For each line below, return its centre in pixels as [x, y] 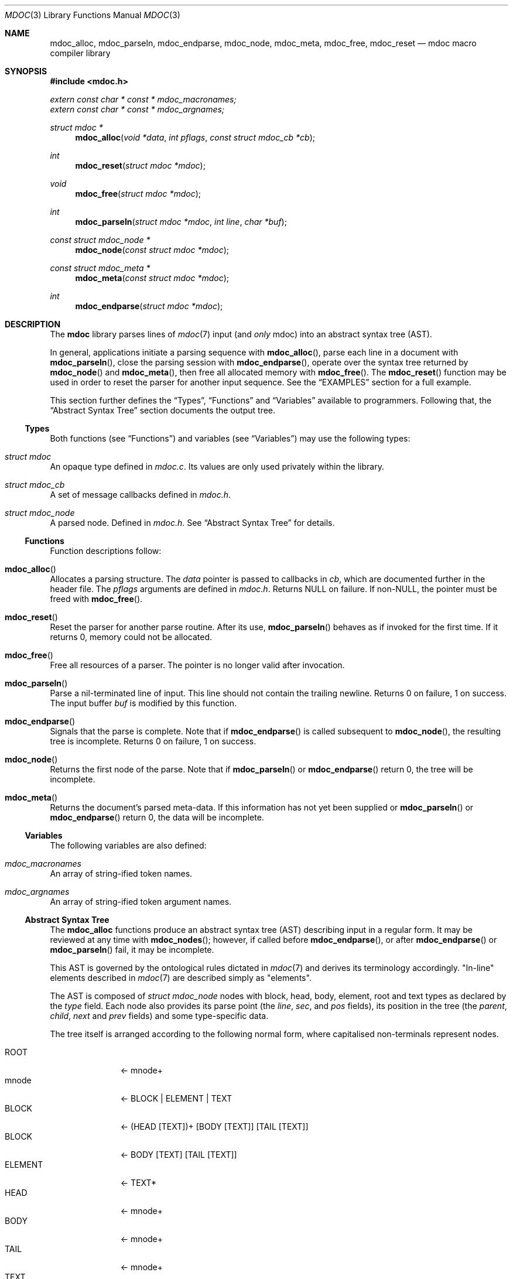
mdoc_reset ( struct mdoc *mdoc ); [140, 165]
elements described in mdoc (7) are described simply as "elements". [181, 978]
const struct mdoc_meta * [100, 268]
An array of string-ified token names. [121, 873]
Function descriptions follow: [106, 551]
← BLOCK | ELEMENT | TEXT [176, 1098]
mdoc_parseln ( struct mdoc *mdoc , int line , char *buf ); [181, 222]
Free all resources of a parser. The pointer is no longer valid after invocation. [197, 665]
